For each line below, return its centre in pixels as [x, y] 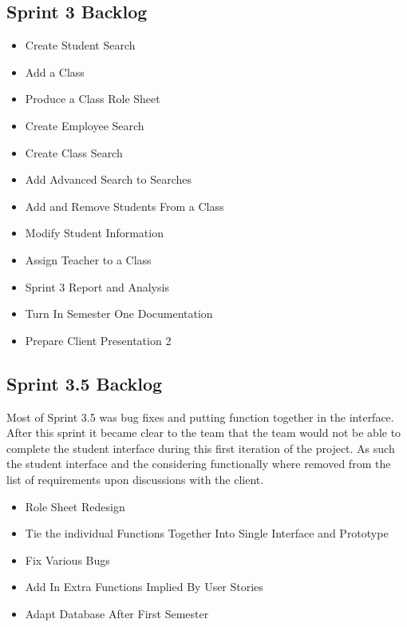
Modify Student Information [94, 233]
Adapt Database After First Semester [117, 613]
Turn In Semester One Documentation [119, 313]
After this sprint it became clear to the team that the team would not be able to [204, 433]
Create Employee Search [85, 125]
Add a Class [55, 71]
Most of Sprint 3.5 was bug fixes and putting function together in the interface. [200, 417]
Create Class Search [74, 152]
